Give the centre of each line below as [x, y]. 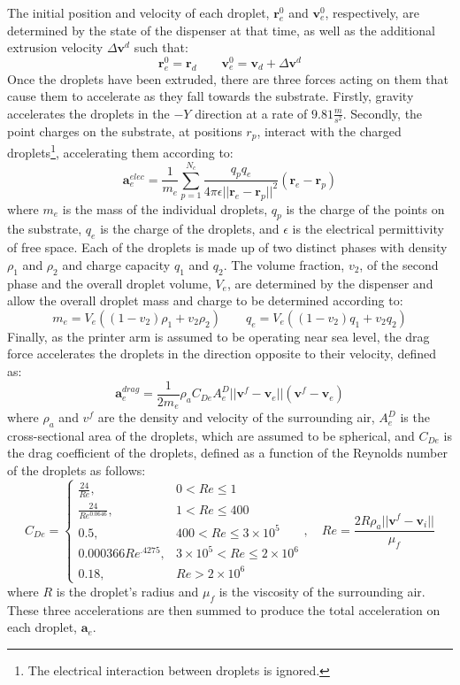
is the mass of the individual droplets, [165, 208]
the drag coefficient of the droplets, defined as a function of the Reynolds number [227, 453]
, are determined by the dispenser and [330, 283]
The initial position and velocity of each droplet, [138, 12]
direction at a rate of [251, 113]
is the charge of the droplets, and [190, 229]
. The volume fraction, [284, 264]
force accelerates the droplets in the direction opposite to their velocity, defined [222, 354]
